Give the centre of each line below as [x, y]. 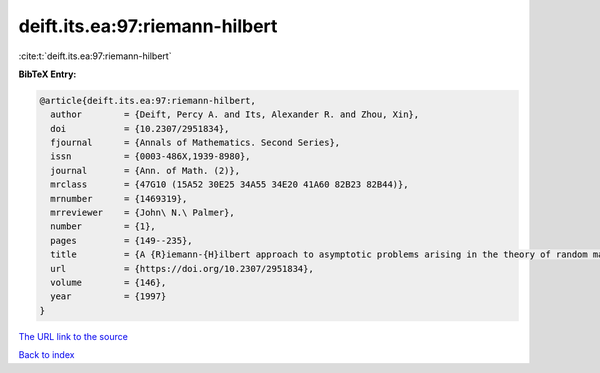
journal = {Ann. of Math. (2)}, [145, 170]
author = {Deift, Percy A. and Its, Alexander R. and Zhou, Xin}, [235, 114]
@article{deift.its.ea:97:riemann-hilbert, [148, 100]
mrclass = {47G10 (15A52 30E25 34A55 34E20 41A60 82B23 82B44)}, [229, 184]
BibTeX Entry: [47, 74]
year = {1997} [108, 296]
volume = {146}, [108, 282]
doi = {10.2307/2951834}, [140, 128]
